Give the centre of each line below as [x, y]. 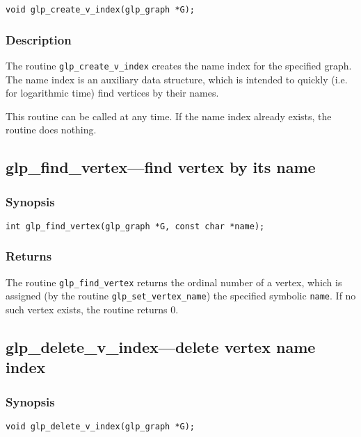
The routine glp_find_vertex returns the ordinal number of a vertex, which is [174, 282]
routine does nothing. [51, 130]
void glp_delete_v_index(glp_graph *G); [101, 427]
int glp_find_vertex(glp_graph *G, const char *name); [135, 226]
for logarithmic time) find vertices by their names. [112, 93]
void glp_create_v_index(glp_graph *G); [101, 10]
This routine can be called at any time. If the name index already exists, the [169, 116]
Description [39, 39]
